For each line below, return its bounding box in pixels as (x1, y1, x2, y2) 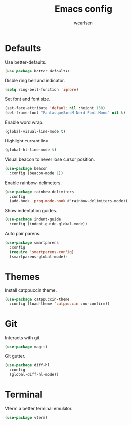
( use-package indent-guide (5, 217, 61, 222)
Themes (5, 271, 40, 282)
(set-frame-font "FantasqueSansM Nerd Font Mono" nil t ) (5, 110, 126, 115)
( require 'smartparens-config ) (9, 249, 74, 254)
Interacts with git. (5, 335, 41, 341)
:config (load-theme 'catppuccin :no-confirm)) (9, 301, 110, 306)
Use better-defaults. (5, 59, 47, 65)
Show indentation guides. (5, 208, 57, 213)
